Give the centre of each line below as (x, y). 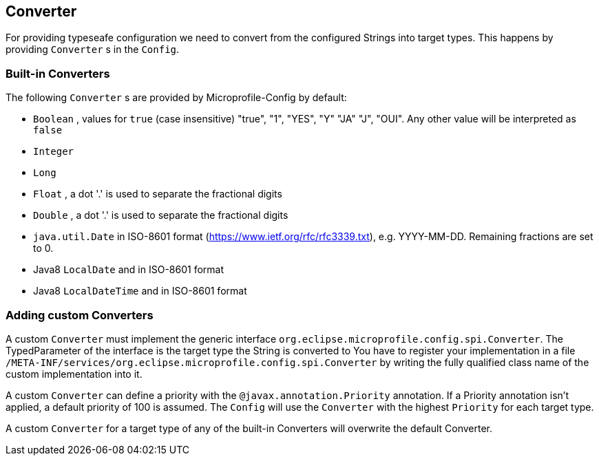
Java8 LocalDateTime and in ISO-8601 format (140, 291)
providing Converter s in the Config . (93, 50)
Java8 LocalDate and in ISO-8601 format (129, 270)
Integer (54, 152)
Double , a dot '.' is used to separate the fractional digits (161, 215)
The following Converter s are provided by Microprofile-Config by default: (176, 98)
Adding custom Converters (80, 315)
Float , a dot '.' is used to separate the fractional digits (158, 194)
